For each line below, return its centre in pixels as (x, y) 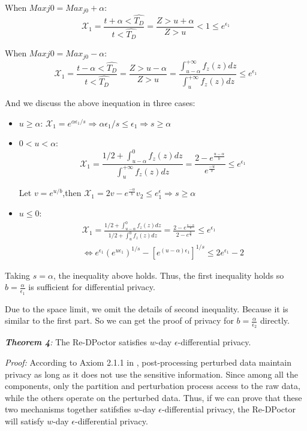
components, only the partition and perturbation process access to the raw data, (153, 386)
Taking (18, 275)
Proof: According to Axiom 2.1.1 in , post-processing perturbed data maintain (148, 362)
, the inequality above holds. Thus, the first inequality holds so (168, 275)
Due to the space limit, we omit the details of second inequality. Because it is (147, 308)
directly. (275, 320)
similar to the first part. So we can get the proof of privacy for (119, 320)
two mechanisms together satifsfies (68, 409)
